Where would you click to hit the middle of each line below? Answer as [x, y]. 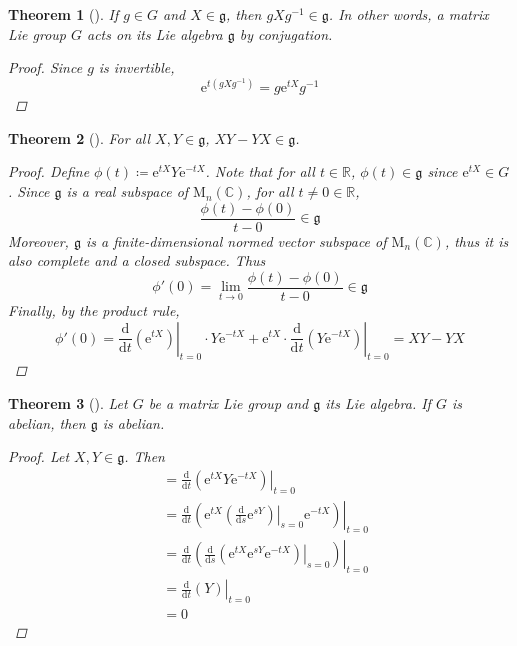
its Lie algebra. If [378, 402]
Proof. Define [49, 171]
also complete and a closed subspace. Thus [137, 260]
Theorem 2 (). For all [79, 137]
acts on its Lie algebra [155, 33]
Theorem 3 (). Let [68, 402]
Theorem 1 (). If [63, 14]
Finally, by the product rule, [94, 309]
